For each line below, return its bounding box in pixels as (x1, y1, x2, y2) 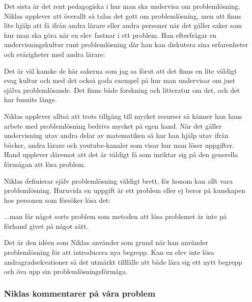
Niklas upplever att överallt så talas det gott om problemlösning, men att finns (4, 10, 242, 21)
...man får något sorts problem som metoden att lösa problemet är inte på (4, 211, 227, 221)
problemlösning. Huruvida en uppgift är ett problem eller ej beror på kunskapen (4, 185, 246, 195)
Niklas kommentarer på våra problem (4, 287, 156, 299)
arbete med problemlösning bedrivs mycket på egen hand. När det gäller (4, 120, 222, 131)
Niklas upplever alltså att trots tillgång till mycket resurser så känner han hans (4, 110, 242, 121)
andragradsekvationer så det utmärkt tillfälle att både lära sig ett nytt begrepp (4, 256, 242, 267)
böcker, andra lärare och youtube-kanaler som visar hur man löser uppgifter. (4, 139, 234, 150)
